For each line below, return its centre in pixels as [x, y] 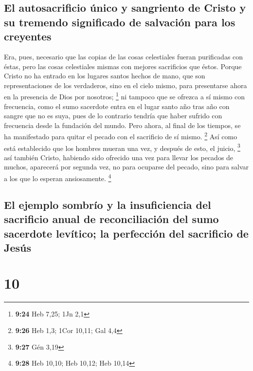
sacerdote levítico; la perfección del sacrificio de [126, 233]
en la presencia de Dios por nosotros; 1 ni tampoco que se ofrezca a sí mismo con [125, 96]
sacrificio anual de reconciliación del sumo [111, 219]
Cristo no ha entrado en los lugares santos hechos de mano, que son [105, 76]
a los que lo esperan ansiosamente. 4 [58, 177]
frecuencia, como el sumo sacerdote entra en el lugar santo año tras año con [117, 106]
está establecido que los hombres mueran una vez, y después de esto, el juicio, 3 [122, 147]
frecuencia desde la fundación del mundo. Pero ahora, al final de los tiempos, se [122, 125]
